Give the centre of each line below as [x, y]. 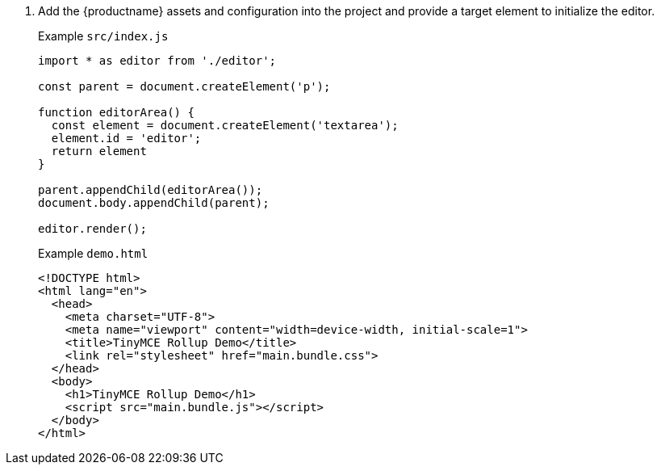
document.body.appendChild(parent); [154, 203]
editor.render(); [92, 229]
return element [99, 151]
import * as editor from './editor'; [157, 61]
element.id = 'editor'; [126, 138]
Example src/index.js [103, 36]
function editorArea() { [116, 112]
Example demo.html [93, 253]
